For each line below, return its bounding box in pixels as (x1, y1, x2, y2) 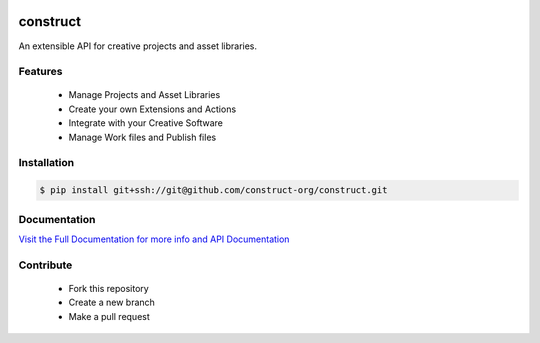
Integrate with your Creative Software (68, 117, 224, 129)
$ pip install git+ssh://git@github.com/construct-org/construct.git (39, 185, 388, 196)
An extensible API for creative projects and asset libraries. (18, 40, 258, 52)
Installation (18, 156, 75, 170)
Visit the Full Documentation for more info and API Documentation (18, 233, 290, 245)
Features (18, 65, 63, 79)
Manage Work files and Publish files (68, 131, 217, 143)
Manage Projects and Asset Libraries (68, 89, 221, 101)
